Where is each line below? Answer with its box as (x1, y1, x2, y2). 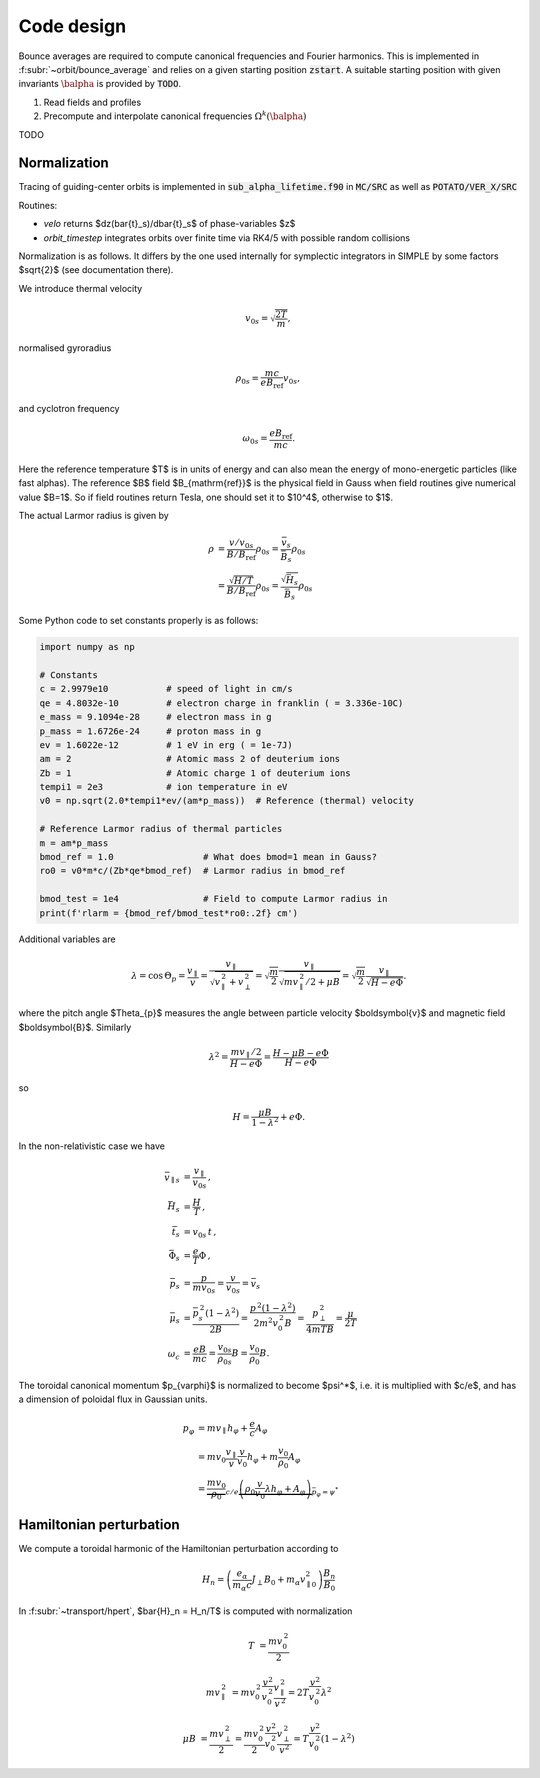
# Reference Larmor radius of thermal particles (39, 823, 283, 835)
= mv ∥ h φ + (197, 1422, 249, 1436)
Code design (18, 15, 127, 37)
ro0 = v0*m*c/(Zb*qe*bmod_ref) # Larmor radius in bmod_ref (39, 865, 346, 877)
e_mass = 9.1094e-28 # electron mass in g (39, 711, 272, 723)
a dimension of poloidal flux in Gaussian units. (18, 1393, 208, 1405)
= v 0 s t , (183, 1226, 217, 1240)
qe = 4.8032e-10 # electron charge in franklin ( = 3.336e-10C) (39, 697, 404, 709)
